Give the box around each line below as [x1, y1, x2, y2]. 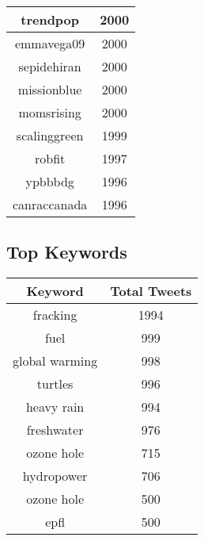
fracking [32, 305, 77, 324]
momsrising [18, 103, 81, 121]
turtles [36, 374, 74, 393]
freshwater [26, 420, 84, 439]
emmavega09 [14, 34, 85, 52]
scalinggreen [16, 126, 84, 144]
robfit [34, 149, 66, 167]
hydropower [22, 466, 88, 485]
